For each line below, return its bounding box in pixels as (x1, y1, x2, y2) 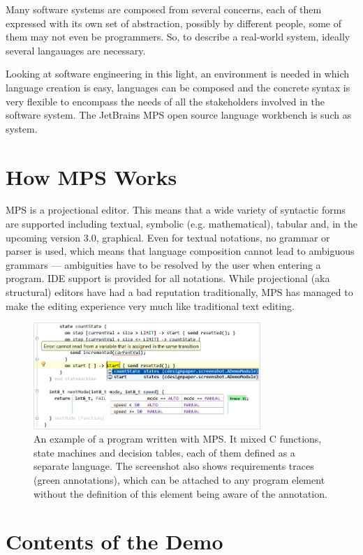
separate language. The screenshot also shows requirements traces (34, 459, 314, 473)
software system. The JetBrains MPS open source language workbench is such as (6, 108, 352, 122)
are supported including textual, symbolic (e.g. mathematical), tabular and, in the (6, 216, 357, 231)
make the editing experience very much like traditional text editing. (6, 298, 295, 313)
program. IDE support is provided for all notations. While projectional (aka (6, 271, 330, 286)
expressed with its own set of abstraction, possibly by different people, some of (6, 15, 341, 30)
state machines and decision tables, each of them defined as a (34, 445, 295, 459)
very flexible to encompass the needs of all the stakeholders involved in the (6, 94, 325, 108)
